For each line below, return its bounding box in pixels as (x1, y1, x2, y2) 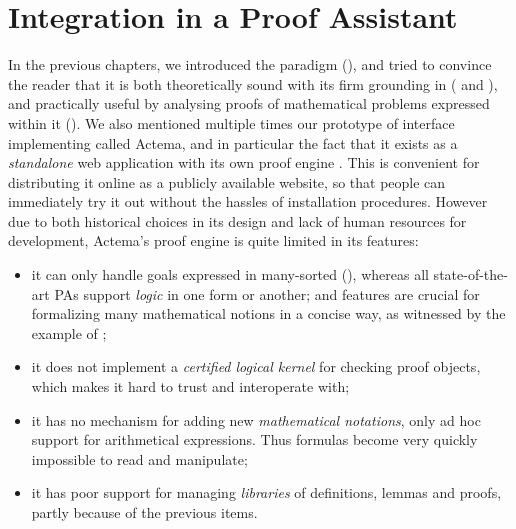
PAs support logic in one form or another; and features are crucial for (54, 283, 480, 304)
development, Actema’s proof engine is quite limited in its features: (8, 230, 419, 251)
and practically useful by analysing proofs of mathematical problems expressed (8, 93, 490, 114)
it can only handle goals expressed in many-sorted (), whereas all (31, 264, 429, 285)
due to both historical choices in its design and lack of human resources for (8, 210, 467, 231)
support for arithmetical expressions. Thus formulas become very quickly (31, 429, 478, 450)
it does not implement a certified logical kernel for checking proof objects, (31, 356, 481, 377)
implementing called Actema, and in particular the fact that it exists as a (8, 132, 458, 153)
